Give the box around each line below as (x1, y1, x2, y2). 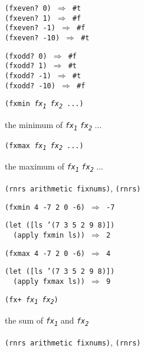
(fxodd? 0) (5, 52, 47, 60)
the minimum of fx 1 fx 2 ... (5, 118, 102, 132)
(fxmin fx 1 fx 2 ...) (5, 100, 84, 110)
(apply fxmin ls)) (13, 231, 86, 239)
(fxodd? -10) (5, 81, 55, 90)
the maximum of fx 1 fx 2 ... (5, 160, 103, 174)
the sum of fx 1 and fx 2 (5, 314, 89, 328)
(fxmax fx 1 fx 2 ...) (5, 141, 84, 152)
